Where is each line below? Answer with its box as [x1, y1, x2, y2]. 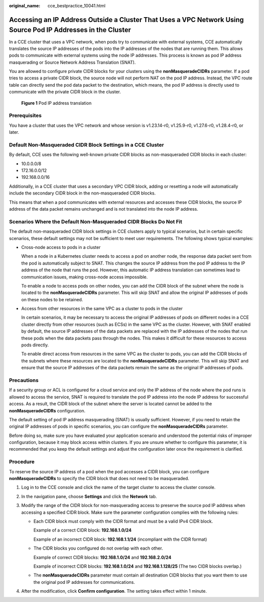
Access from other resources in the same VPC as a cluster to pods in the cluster [21, 306, 183, 312]
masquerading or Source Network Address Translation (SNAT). [9, 59, 136, 65]
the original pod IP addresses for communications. [33, 579, 135, 585]
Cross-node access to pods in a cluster [21, 244, 101, 250]
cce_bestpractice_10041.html [47, 3, 106, 8]
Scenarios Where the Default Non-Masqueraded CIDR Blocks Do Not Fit [9, 218, 182, 225]
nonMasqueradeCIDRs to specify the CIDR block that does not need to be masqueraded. [9, 476, 189, 481]
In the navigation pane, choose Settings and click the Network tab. [21, 493, 157, 499]
